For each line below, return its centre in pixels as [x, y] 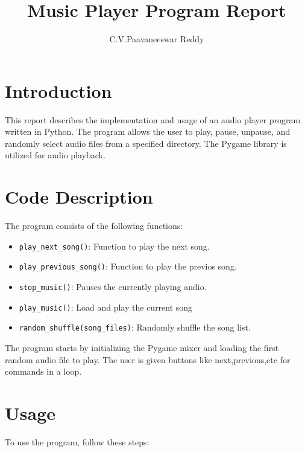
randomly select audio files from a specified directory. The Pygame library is [146, 143]
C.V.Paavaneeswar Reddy [157, 39]
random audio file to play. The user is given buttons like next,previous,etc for [148, 359]
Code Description [79, 197]
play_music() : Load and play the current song [106, 307]
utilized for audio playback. [55, 155]
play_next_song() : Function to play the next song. [114, 246]
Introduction [58, 90]
